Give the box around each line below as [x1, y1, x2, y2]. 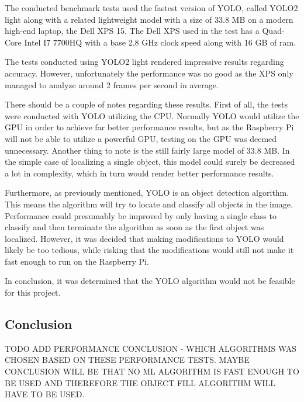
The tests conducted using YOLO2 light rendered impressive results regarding [5, 56, 284, 68]
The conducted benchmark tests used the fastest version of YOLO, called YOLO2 [5, 2, 298, 13]
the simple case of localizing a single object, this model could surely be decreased [5, 155, 295, 168]
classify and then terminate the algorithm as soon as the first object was [5, 221, 264, 233]
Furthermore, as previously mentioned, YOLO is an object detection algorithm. [5, 186, 289, 199]
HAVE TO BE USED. [5, 388, 85, 400]
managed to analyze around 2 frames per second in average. [5, 78, 219, 91]
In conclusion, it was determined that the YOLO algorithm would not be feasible [5, 275, 295, 287]
